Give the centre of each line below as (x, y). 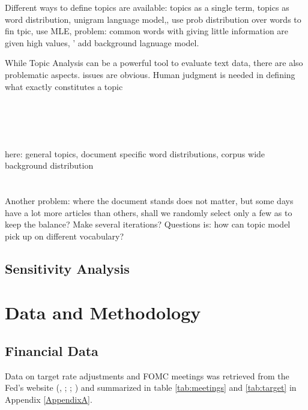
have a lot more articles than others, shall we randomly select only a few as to (149, 212)
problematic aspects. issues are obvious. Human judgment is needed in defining (150, 74)
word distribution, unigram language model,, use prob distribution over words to (153, 19)
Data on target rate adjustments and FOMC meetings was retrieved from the (147, 375)
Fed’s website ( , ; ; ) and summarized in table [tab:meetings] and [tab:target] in (151, 387)
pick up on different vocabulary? (65, 236)
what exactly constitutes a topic (64, 86)
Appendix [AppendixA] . (49, 399)
